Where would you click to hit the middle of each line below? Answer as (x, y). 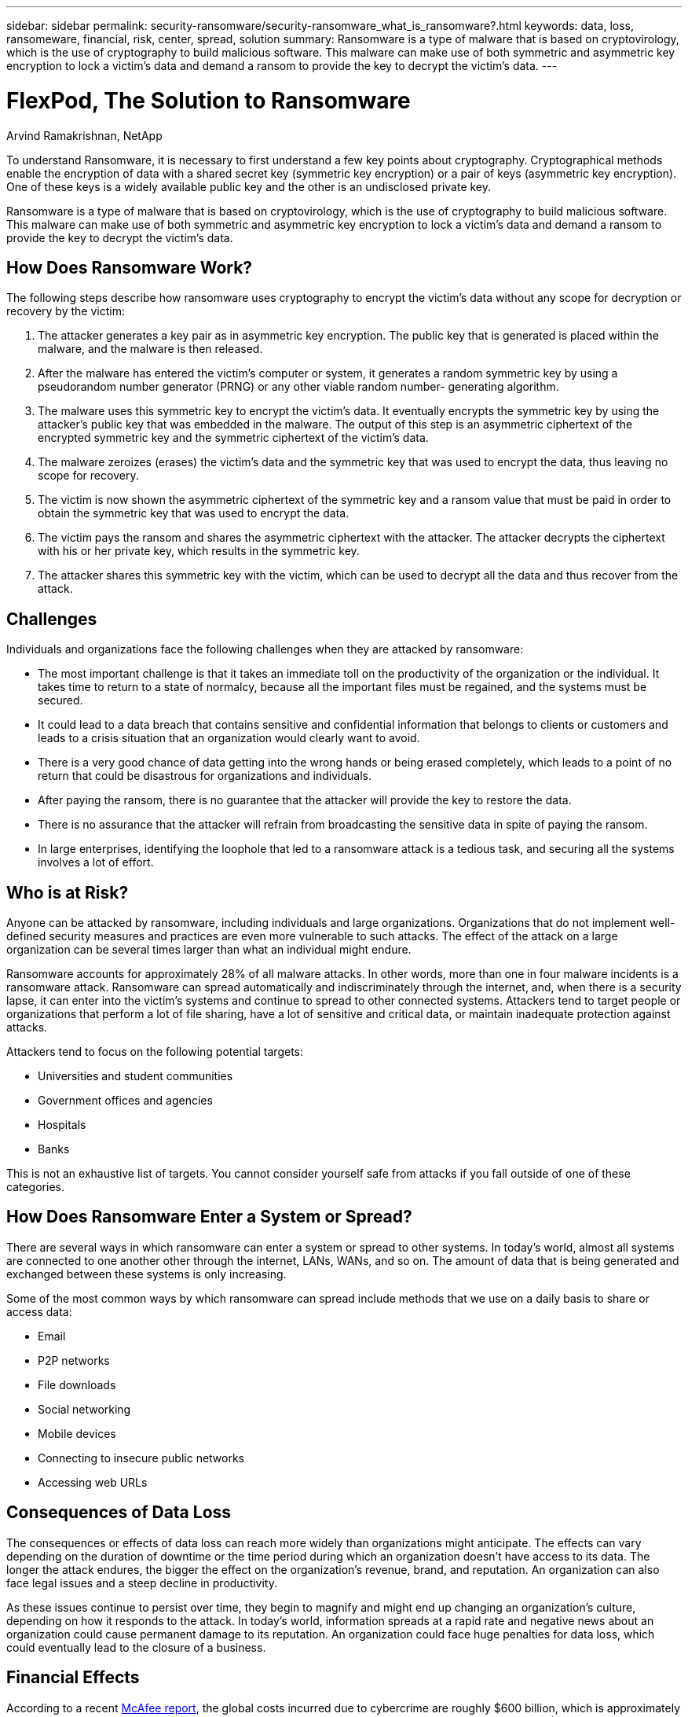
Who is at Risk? (68, 892)
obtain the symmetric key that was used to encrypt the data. (194, 513)
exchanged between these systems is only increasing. (146, 1274)
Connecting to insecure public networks (141, 1458)
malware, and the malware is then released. (150, 349)
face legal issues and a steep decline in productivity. (142, 1583)
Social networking (84, 1409)
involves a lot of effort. (96, 862)
